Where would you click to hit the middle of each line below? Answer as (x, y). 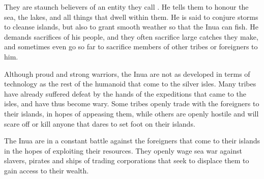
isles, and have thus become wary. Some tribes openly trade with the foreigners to (132, 103)
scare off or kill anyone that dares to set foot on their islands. (100, 123)
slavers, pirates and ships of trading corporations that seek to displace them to (127, 160)
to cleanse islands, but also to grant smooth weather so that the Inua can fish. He (131, 27)
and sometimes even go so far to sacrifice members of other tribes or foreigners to (131, 47)
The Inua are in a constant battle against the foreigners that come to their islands (132, 141)
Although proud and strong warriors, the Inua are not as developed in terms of (127, 73)
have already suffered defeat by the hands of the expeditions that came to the (125, 93)
